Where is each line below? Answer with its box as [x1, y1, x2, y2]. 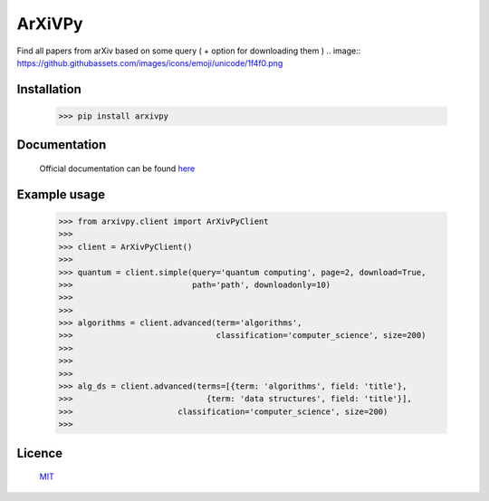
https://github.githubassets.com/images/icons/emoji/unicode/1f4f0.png [16, 57, 283, 68]
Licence [16, 445, 63, 461]
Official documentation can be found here [39, 163, 196, 174]
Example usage [16, 187, 106, 202]
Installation [16, 82, 81, 97]
